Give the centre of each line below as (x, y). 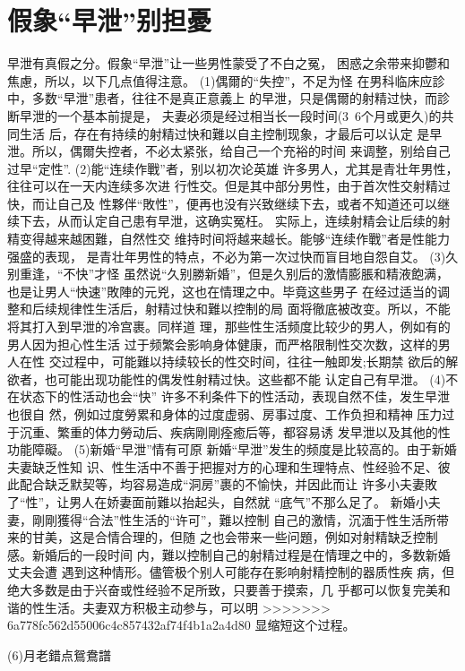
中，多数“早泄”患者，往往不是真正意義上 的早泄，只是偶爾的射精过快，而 (222, 98)
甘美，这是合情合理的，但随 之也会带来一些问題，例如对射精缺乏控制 (235, 537)
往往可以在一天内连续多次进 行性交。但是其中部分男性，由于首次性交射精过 (229, 186)
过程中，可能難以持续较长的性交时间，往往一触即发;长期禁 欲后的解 (260, 361)
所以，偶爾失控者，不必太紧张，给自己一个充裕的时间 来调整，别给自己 (241, 151)
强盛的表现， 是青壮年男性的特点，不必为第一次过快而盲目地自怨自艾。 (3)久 (233, 256)
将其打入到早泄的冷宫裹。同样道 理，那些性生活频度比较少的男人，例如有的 (229, 327)
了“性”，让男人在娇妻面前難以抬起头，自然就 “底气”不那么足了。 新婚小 (218, 501)
